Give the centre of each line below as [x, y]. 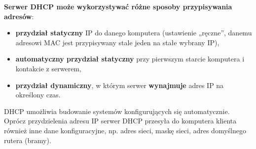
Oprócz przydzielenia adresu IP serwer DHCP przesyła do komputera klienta [120, 121]
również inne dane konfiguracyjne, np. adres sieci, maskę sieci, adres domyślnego [125, 130]
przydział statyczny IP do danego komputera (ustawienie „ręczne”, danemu [134, 33]
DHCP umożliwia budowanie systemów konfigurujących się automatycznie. [117, 111]
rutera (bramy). [28, 140]
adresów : [19, 16]
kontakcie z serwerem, [48, 68]
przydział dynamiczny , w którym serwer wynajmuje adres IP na [120, 85]
